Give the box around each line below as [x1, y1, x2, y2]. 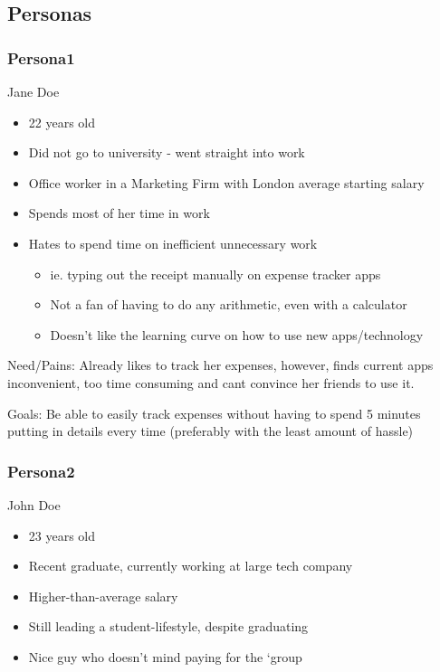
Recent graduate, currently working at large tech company [28, 556, 353, 575]
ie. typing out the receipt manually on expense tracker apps [50, 264, 381, 283]
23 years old [28, 525, 96, 544]
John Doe [7, 495, 61, 514]
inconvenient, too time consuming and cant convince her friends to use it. [7, 373, 415, 392]
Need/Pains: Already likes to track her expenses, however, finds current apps [7, 355, 434, 374]
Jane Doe [7, 82, 60, 100]
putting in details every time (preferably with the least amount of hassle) [7, 421, 414, 440]
